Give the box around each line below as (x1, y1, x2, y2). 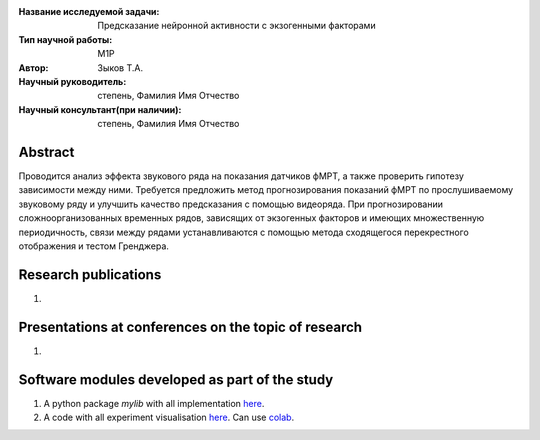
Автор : (18, 61, 49, 74)
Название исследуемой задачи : (18, 6, 160, 17)
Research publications (18, 266, 162, 283)
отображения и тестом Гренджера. (18, 240, 170, 252)
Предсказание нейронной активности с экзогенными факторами (97, 20, 376, 32)
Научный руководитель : (18, 75, 127, 87)
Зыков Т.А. (97, 61, 144, 74)
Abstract (18, 143, 75, 160)
